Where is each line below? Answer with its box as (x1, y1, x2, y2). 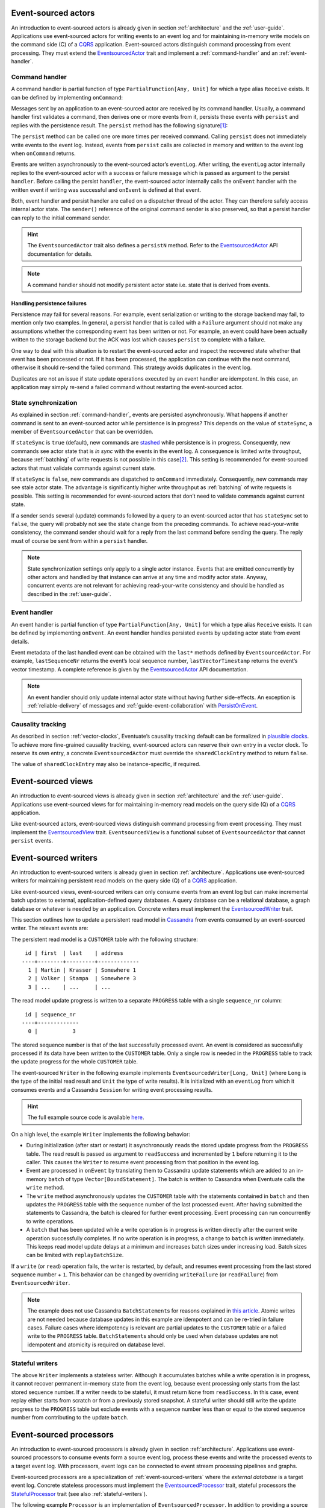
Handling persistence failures (11, 299, 87, 307)
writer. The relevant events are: (11, 925, 88, 932)
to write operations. (26, 1217, 75, 1224)
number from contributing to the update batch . (11, 1413, 129, 1421)
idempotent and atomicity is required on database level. (27, 1341, 166, 1348)
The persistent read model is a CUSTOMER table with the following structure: (11, 936, 198, 943)
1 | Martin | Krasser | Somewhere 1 (28, 966, 137, 974)
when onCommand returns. (11, 150, 76, 157)
